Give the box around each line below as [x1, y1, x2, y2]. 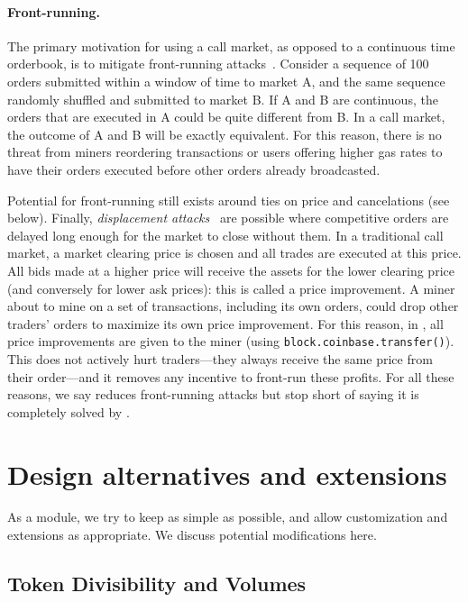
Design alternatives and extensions [7, 455, 447, 492]
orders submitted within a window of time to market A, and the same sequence [7, 71, 445, 90]
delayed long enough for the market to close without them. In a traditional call [7, 225, 444, 244]
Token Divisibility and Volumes [7, 570, 307, 597]
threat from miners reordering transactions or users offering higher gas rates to [7, 142, 443, 161]
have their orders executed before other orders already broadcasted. [7, 160, 381, 178]
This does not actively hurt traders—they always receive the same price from [7, 349, 433, 368]
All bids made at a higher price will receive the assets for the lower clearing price [7, 260, 454, 279]
